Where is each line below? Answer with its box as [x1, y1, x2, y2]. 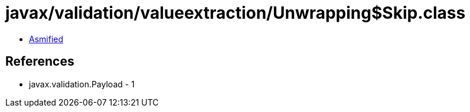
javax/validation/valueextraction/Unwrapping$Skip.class [5, 3, 466, 23]
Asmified [29, 33, 64, 44]
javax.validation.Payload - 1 [29, 79, 135, 89]
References [5, 54, 74, 69]
